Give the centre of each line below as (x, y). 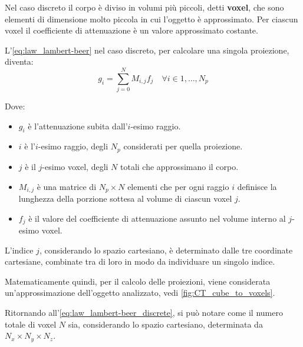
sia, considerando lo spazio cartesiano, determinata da (165, 324)
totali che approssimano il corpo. (179, 166)
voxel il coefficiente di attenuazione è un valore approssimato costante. (131, 30)
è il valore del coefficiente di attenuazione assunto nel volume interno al (157, 218)
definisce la (257, 186)
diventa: (19, 61)
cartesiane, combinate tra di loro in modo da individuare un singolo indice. (140, 261)
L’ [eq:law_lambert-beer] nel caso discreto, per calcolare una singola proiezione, (147, 50)
